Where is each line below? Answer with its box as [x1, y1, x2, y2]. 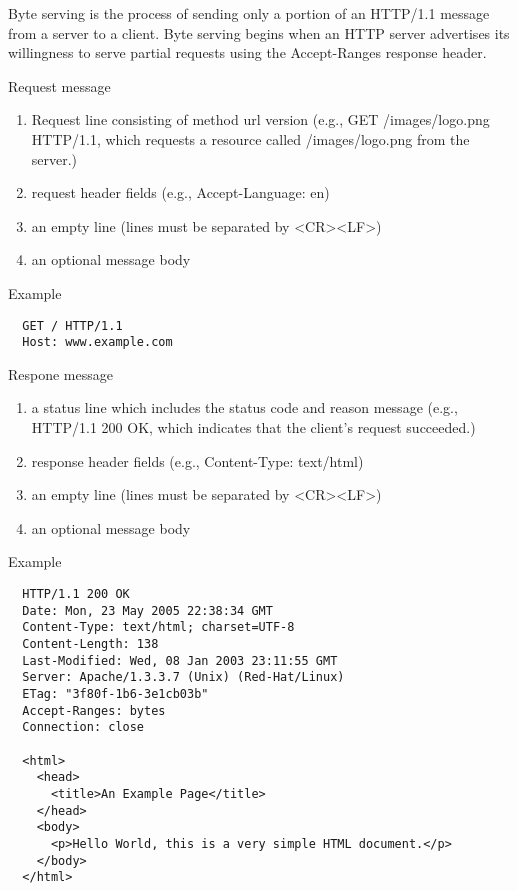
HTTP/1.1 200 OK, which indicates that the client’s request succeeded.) [31, 417, 476, 438]
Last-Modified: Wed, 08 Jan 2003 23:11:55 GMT [22, 653, 338, 668]
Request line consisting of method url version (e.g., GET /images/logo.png [31, 109, 490, 130]
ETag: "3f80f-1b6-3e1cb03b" [22, 686, 209, 701]
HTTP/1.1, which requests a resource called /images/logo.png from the [31, 128, 470, 149]
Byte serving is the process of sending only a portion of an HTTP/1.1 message [8, 3, 490, 23]
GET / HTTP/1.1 [22, 318, 123, 333]
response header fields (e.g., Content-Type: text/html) [31, 450, 364, 471]
